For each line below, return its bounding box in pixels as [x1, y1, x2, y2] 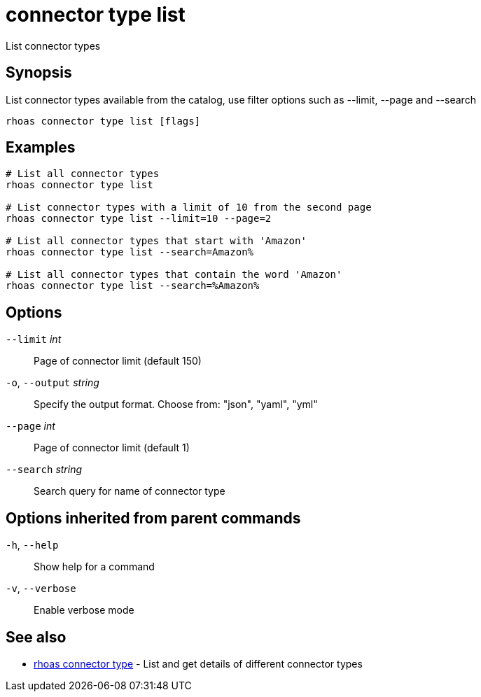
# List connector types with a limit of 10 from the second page [6, 202, 372, 213]
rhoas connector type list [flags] [6, 115, 201, 127]
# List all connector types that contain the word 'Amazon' [6, 269, 342, 281]
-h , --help [6, 539, 59, 551]
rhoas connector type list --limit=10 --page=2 [6, 213, 272, 225]
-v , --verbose [6, 582, 76, 595]
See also [6, 628, 67, 646]
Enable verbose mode [34, 604, 134, 617]
